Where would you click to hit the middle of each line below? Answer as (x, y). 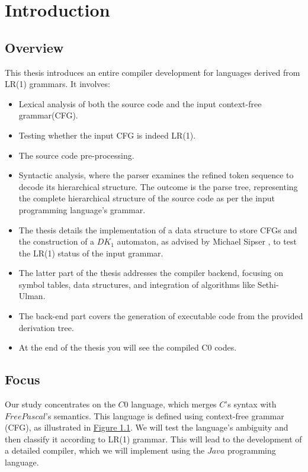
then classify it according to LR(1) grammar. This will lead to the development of (153, 439)
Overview (34, 47)
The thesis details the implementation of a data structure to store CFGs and (158, 229)
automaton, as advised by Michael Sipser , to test (207, 241)
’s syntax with (251, 404)
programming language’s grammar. (82, 209)
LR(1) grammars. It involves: (57, 84)
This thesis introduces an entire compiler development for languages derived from (153, 72)
